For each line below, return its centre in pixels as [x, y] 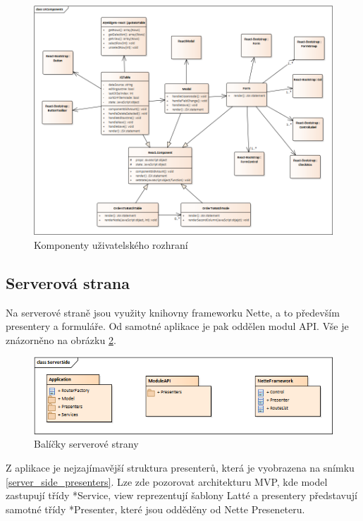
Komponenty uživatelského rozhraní [111, 244]
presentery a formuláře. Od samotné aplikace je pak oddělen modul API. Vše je [177, 326]
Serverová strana [68, 282]
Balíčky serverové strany [86, 444]
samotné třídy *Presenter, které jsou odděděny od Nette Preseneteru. [155, 509]
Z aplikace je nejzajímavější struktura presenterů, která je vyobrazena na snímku [180, 468]
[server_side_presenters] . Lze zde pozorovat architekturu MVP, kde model [167, 481]
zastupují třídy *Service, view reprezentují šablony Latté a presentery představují [181, 495]
